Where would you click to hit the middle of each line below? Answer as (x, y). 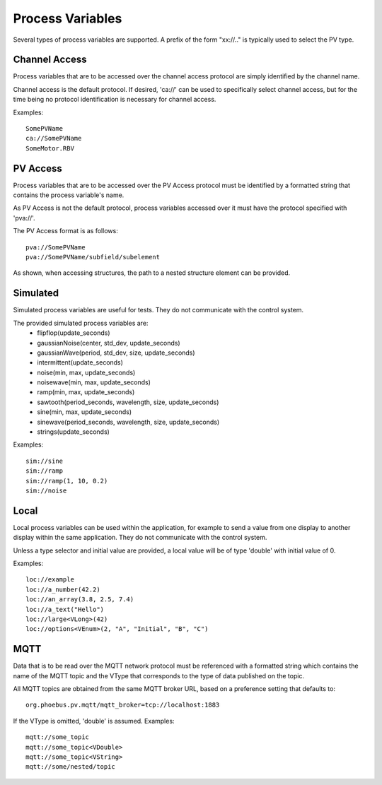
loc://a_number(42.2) (63, 589)
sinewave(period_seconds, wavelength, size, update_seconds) (128, 422)
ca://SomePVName (54, 138)
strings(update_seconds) (73, 432)
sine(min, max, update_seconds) (85, 412)
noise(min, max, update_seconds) (86, 372)
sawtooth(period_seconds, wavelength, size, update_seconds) (128, 402)
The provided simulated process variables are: (81, 323)
